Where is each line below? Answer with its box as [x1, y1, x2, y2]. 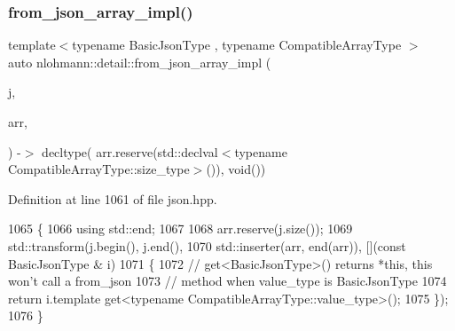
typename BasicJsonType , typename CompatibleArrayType [72, 35, 402, 54]
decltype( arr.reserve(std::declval [42, 142, 218, 161]
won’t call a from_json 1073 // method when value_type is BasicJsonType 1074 [8, 272, 447, 290]
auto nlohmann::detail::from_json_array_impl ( [8, 52, 271, 71]
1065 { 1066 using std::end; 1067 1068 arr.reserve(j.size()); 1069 [8, 219, 353, 238]
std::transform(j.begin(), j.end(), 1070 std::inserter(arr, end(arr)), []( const [8, 236, 406, 255]
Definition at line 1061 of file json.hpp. [8, 189, 217, 208]
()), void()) [206, 160, 266, 178]
